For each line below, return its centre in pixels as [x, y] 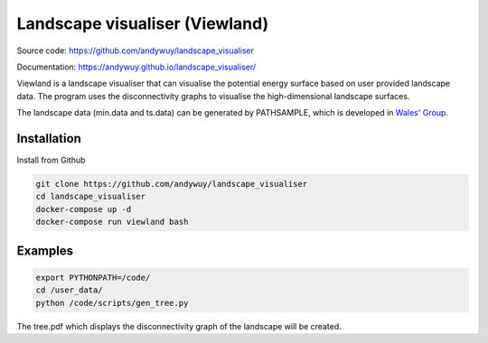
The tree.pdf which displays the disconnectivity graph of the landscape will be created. [179, 326]
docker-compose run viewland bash [112, 222]
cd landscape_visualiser [91, 197]
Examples [45, 250]
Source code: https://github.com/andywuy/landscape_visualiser [136, 51]
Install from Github [51, 160]
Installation [49, 139]
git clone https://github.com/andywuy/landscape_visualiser [172, 184]
